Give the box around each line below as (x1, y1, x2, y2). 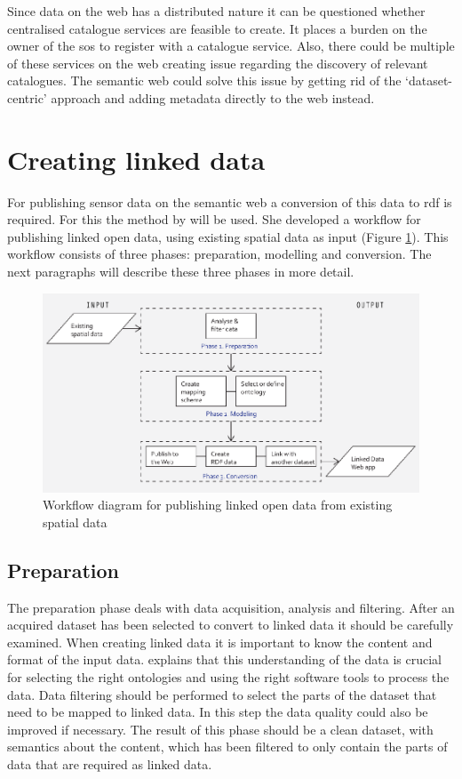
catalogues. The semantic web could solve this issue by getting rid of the (7, 71, 402, 90)
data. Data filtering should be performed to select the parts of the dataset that (7, 685, 437, 703)
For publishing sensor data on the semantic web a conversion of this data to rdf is (7, 192, 452, 211)
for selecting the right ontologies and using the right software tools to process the (7, 668, 450, 687)
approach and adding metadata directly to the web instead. (51, 88, 375, 107)
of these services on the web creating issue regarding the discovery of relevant (7, 53, 428, 72)
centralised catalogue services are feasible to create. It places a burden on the (7, 19, 427, 37)
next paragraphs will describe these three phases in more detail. (7, 262, 354, 281)
